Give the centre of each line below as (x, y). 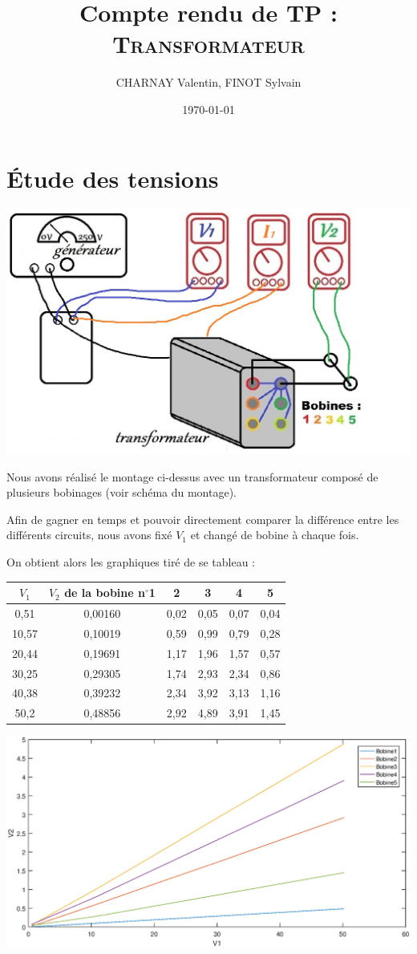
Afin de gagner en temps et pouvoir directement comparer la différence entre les (203, 519)
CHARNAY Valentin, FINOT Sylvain (208, 82)
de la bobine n (105, 593)
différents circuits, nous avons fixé (89, 535)
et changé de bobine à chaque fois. (275, 535)
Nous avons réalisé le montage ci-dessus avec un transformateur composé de (192, 476)
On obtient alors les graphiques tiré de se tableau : (131, 562)
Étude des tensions (113, 178)
